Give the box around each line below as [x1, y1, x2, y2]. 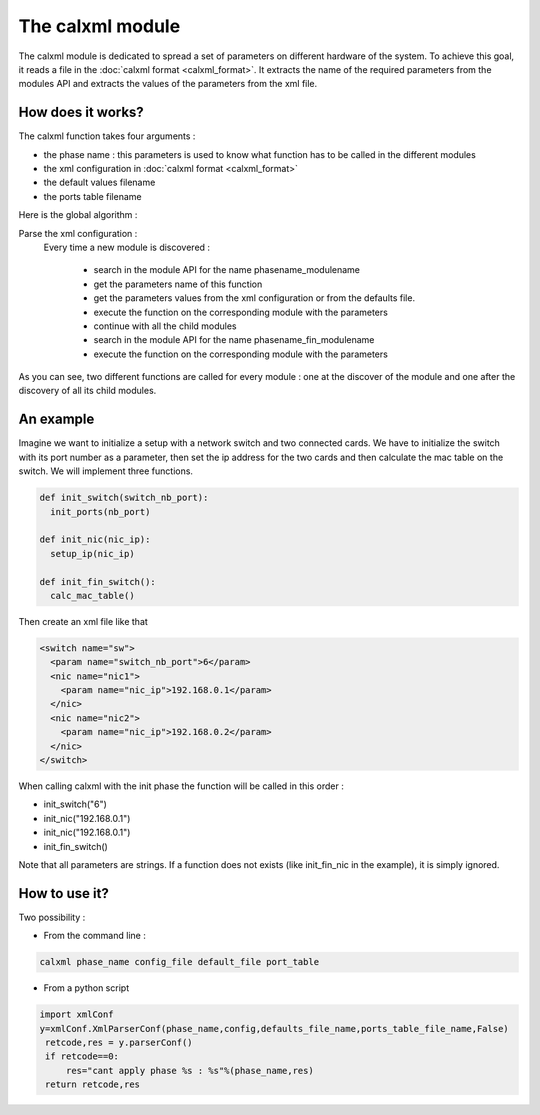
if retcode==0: [45, 1051, 120, 1062]
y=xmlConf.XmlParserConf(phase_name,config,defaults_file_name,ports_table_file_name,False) [39, 1023, 509, 1034]
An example [18, 411, 95, 428]
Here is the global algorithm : [18, 209, 138, 221]
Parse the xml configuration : [18, 227, 138, 239]
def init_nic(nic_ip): [39, 534, 151, 545]
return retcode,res [45, 1079, 140, 1090]
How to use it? [18, 885, 109, 902]
